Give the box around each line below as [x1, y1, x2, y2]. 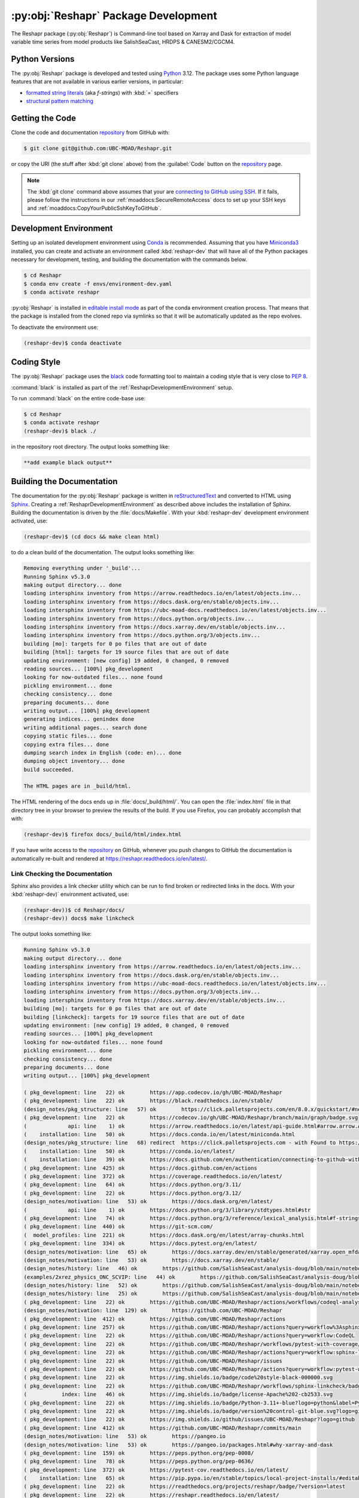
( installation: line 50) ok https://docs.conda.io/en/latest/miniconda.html [23, 1131, 296, 1138]
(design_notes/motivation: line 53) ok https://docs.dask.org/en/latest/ [23, 1198, 273, 1205]
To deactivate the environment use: [11, 324, 99, 331]
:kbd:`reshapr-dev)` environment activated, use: [11, 890, 129, 898]
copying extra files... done [23, 741, 109, 748]
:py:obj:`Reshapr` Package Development [11, 9, 218, 22]
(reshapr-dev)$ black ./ [23, 427, 97, 434]
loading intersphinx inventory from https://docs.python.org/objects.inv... [23, 615, 254, 622]
